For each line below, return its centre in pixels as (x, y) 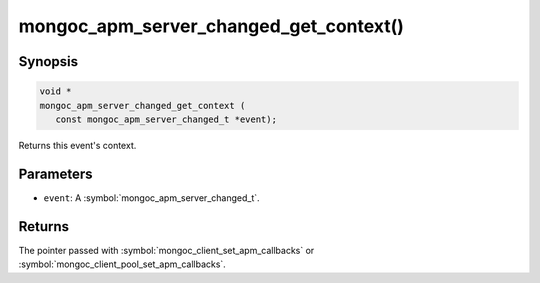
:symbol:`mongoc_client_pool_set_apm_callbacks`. (122, 264)
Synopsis (48, 61)
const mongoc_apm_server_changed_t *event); (166, 119)
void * (55, 91)
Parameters (55, 173)
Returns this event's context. (77, 145)
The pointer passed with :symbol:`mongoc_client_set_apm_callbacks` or (166, 250)
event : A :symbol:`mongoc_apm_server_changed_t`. (151, 197)
